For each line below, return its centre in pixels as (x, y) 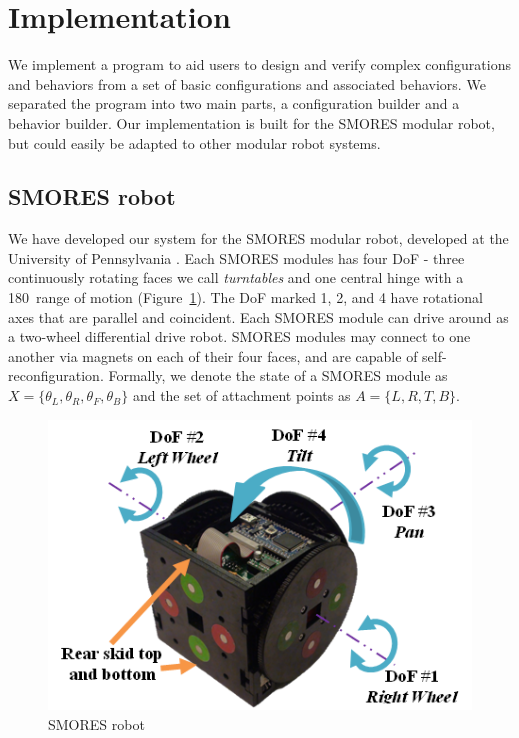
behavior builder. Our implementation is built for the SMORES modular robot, (251, 122)
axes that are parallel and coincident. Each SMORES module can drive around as (258, 316)
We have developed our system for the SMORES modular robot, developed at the (258, 238)
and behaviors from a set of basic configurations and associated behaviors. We (247, 83)
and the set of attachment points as (241, 395)
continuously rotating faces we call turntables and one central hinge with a (236, 277)
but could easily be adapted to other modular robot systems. (194, 142)
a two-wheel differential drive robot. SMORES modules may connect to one (239, 336)
